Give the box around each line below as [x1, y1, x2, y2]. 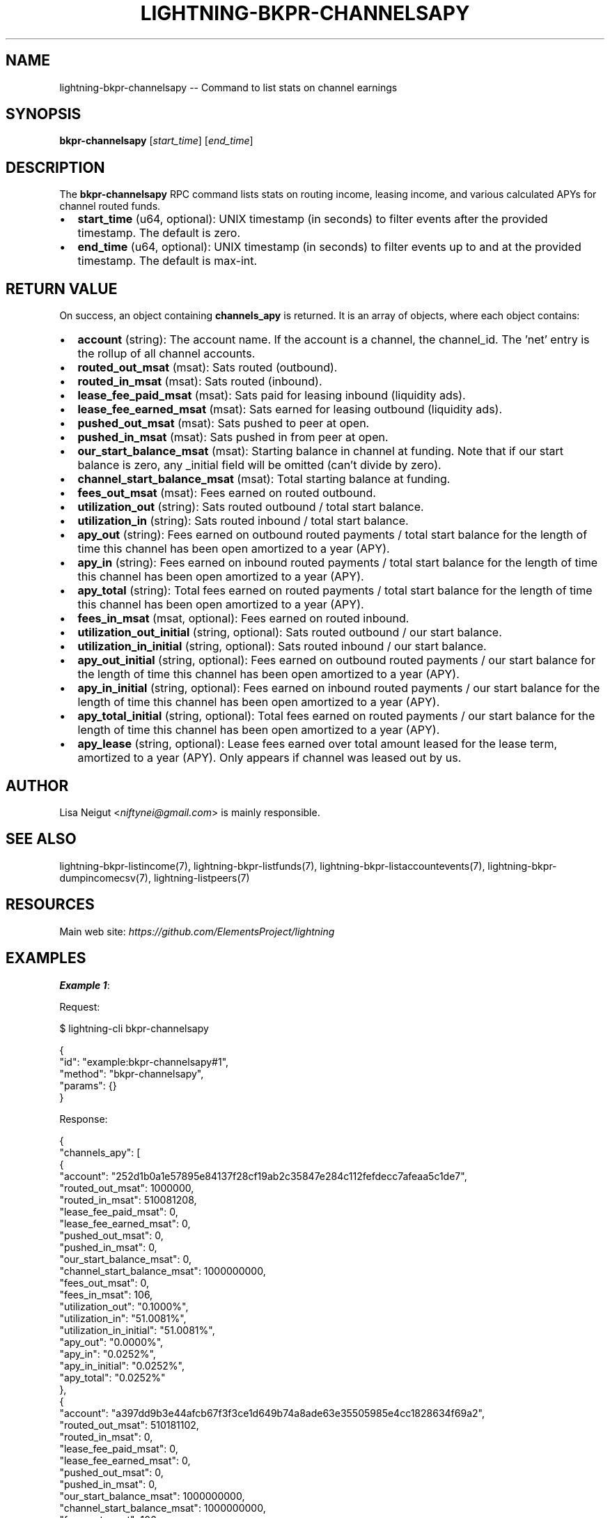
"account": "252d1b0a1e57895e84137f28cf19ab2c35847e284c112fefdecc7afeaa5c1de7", [59, 1170, 467, 1182]
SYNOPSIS [6, 105, 81, 123]
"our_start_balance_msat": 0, [59, 1252, 192, 1265]
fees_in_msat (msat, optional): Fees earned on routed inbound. [77, 611, 409, 626]
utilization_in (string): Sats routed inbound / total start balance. [77, 514, 409, 528]
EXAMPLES [6, 949, 86, 967]
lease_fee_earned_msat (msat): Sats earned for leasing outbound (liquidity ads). [77, 402, 503, 417]
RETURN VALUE [6, 279, 118, 298]
